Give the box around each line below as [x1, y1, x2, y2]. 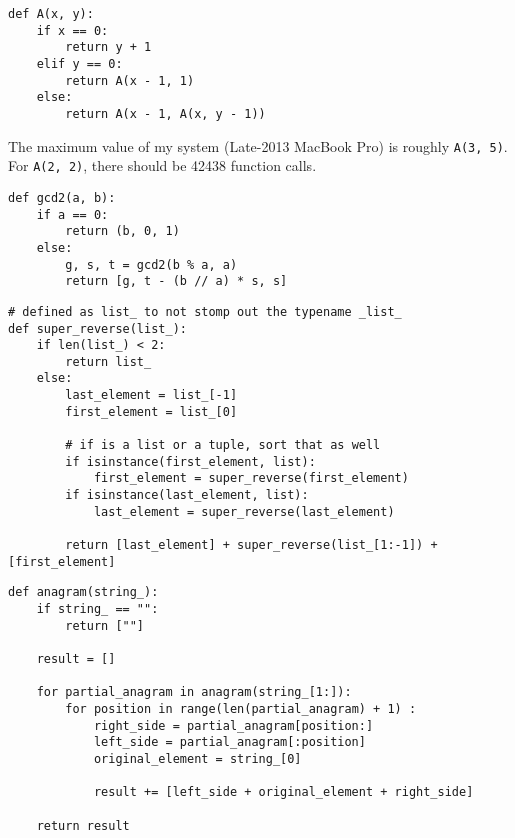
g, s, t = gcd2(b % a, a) [65, 257, 238, 272]
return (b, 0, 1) [65, 224, 180, 239]
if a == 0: [36, 207, 109, 222]
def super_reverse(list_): [8, 321, 187, 336]
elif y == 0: [36, 56, 123, 71]
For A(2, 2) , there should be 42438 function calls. [8, 155, 317, 176]
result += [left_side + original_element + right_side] [93, 785, 474, 800]
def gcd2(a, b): [8, 190, 116, 205]
